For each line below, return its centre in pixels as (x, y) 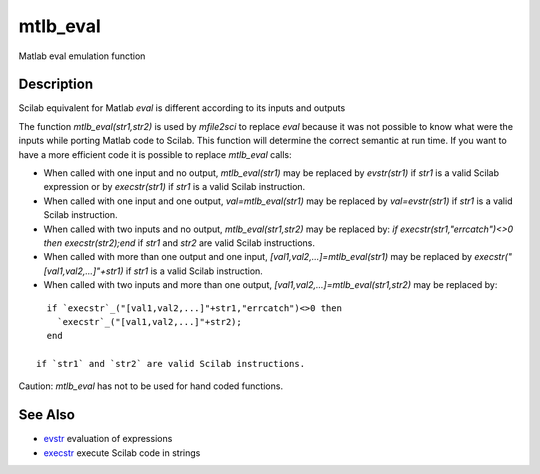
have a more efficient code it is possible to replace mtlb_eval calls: (155, 154)
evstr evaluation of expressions (108, 439)
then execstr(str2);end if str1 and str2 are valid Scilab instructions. (179, 242)
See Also (46, 415)
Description (56, 84)
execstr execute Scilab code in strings (122, 452)
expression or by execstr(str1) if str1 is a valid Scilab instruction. (174, 187)
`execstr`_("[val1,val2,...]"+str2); (149, 321)
